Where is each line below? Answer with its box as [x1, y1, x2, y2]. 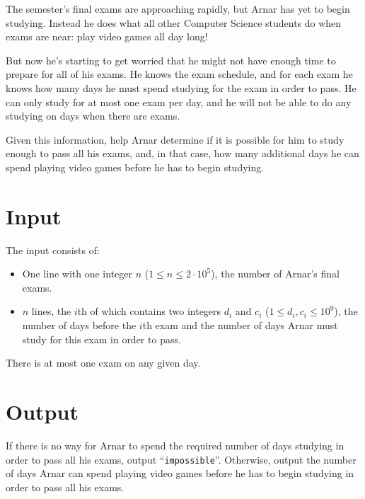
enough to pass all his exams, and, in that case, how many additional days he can [6, 146, 359, 161]
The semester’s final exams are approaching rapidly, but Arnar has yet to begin [6, 1, 350, 16]
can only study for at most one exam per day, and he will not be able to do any [6, 94, 352, 109]
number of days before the [22, 318, 137, 333]
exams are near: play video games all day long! [6, 29, 208, 44]
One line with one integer [22, 266, 133, 281]
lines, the [31, 304, 71, 319]
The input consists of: [6, 242, 100, 257]
